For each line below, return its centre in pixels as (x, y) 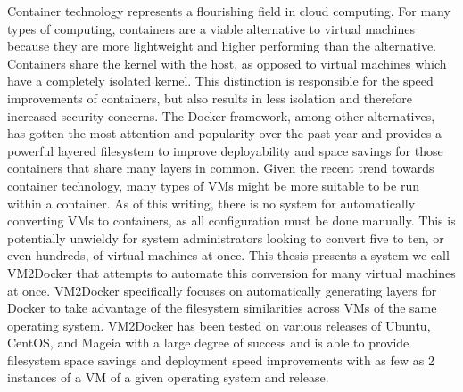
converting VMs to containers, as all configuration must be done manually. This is (231, 220)
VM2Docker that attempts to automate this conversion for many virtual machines (231, 272)
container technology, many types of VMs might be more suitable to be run (213, 185)
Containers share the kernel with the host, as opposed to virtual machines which (227, 63)
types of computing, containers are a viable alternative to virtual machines (211, 28)
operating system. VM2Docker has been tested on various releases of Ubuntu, (219, 325)
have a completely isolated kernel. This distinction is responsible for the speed (220, 81)
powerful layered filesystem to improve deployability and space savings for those (225, 150)
